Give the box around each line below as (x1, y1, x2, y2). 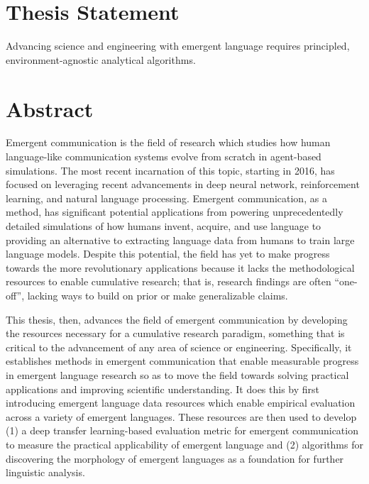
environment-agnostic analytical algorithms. (6, 52, 196, 67)
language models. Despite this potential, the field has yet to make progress (6, 246, 330, 261)
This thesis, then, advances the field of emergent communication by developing (6, 312, 348, 326)
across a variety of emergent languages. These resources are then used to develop (6, 409, 357, 424)
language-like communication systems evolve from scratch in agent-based (6, 149, 321, 164)
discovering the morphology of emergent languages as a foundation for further (6, 451, 344, 466)
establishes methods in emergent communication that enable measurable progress (6, 353, 359, 368)
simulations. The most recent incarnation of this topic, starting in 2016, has (6, 163, 335, 177)
